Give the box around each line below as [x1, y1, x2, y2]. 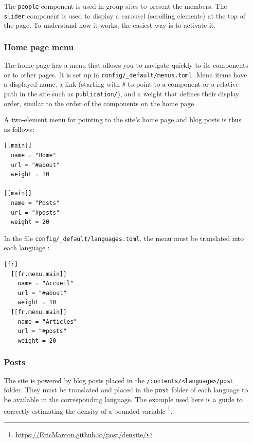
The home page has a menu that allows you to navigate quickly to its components [4, 60, 248, 70]
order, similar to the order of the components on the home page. [4, 98, 196, 108]
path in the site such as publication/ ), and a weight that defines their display [4, 89, 239, 99]
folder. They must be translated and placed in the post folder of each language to [4, 385, 248, 395]
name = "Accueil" [18, 280, 74, 287]
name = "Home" [11, 152, 56, 159]
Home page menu [4, 40, 74, 53]
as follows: [4, 124, 35, 134]
